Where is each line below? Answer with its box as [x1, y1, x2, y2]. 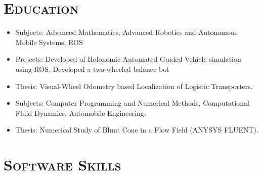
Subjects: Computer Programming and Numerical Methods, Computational [15, 98, 249, 108]
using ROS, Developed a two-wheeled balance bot [15, 63, 169, 74]
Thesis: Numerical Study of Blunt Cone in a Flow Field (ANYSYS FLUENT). [15, 124, 258, 135]
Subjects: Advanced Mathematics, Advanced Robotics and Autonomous [15, 27, 238, 37]
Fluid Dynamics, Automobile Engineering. [15, 107, 146, 118]
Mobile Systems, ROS [15, 36, 83, 47]
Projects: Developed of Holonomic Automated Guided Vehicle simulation [15, 54, 241, 64]
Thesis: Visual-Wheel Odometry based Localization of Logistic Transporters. [15, 80, 253, 91]
